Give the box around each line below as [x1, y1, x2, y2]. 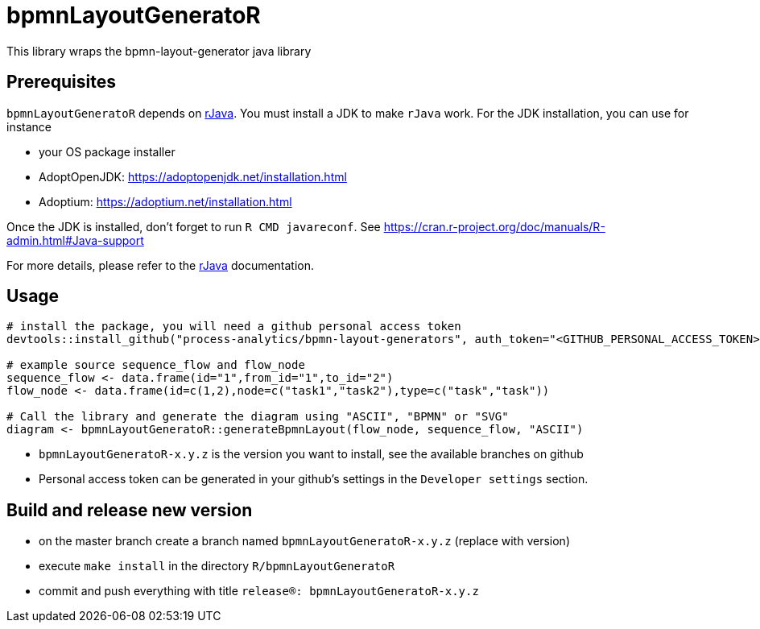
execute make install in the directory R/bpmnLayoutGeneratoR [39, 559, 395, 573]
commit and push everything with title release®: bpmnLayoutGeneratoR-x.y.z [39, 584, 479, 598]
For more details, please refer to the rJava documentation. [6, 258, 315, 272]
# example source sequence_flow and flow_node [6, 358, 305, 372]
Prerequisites [6, 72, 116, 93]
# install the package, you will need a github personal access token [6, 320, 461, 333]
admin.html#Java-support [6, 233, 144, 247]
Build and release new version [6, 499, 253, 520]
